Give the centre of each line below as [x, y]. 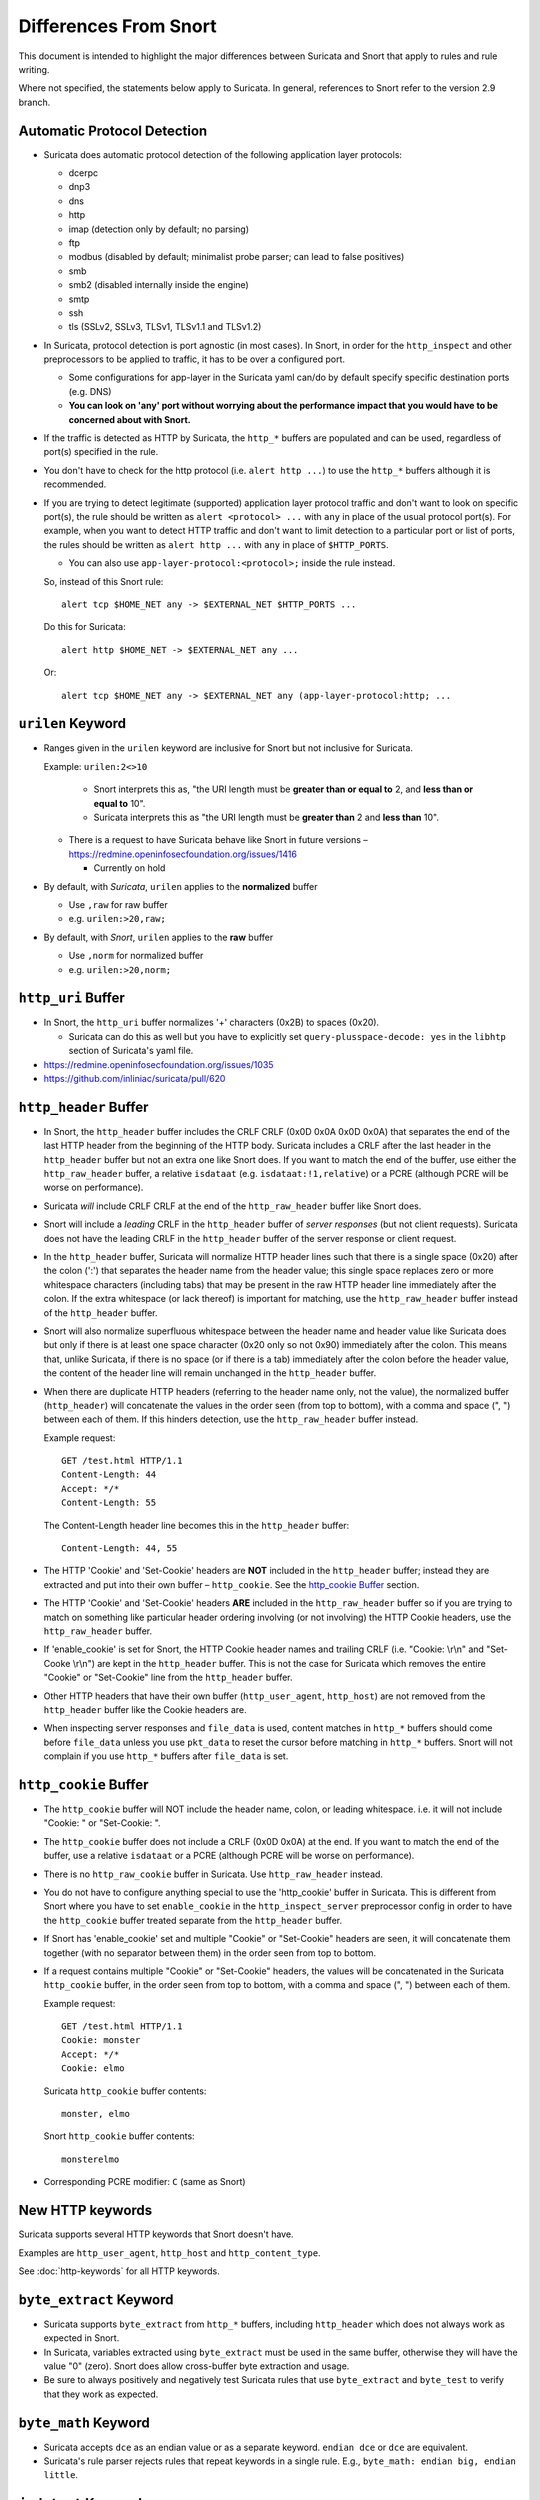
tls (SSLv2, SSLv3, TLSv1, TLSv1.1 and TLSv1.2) [165, 327]
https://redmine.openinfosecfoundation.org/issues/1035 [158, 1064]
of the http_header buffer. [100, 1312]
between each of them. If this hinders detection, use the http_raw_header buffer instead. [231, 1419]
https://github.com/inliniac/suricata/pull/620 [134, 1078]
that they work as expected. [101, 2394]
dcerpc [83, 173]
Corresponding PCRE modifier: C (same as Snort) [144, 2182]
